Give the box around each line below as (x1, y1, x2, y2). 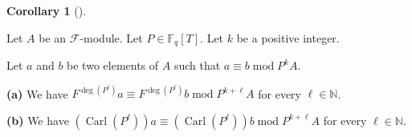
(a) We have (6, 85, 68, 102)
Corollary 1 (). (6, 2, 87, 18)
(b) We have (6, 111, 69, 128)
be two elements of (67, 57, 159, 74)
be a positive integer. (236, 29, 340, 46)
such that (173, 57, 221, 74)
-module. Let (80, 29, 143, 46)
